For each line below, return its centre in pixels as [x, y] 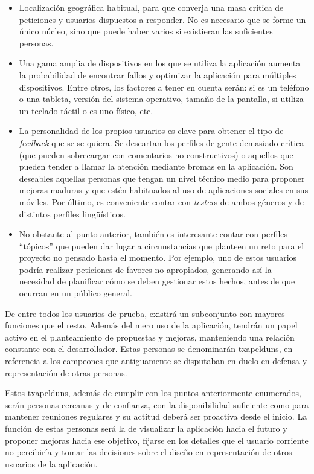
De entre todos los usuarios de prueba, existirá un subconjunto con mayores [145, 313]
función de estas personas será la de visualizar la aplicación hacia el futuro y [146, 428]
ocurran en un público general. [76, 293]
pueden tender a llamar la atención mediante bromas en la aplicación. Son [156, 166]
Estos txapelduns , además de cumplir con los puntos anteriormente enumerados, [153, 393]
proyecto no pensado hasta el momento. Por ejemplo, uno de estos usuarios [158, 258]
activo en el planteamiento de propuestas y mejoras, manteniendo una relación [150, 337]
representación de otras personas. [66, 372]
